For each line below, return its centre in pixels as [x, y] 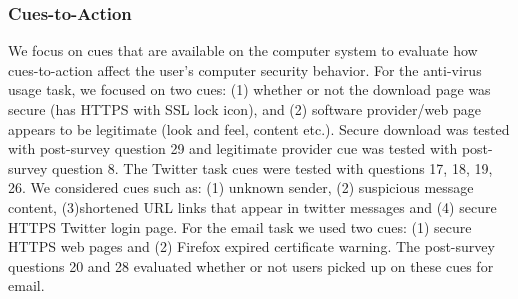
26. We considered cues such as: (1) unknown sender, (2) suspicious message [241, 187]
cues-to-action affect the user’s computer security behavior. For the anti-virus [245, 69]
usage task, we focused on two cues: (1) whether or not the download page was [249, 89]
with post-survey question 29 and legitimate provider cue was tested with [233, 148]
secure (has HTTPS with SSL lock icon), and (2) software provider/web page [244, 109]
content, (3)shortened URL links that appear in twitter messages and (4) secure [252, 206]
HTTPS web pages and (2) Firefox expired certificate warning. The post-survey [251, 246]
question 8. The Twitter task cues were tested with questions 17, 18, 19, [272, 167]
